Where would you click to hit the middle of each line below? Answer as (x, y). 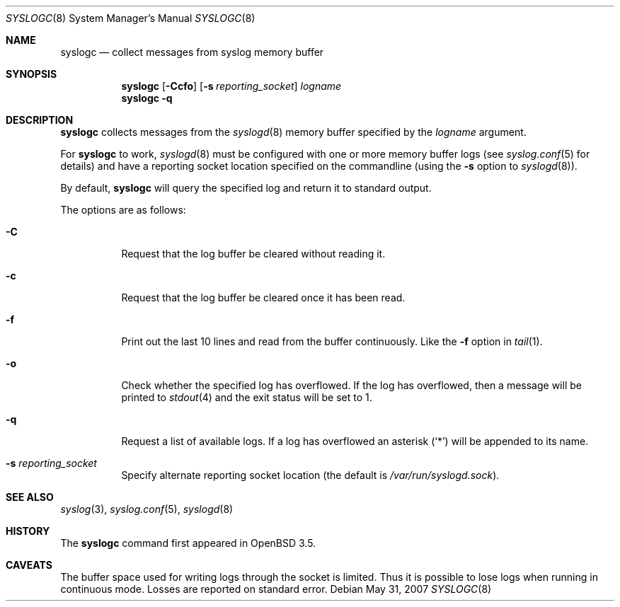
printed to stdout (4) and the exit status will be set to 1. (247, 397)
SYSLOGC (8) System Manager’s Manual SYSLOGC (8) (131, 18)
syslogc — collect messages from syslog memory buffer (192, 52)
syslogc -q (147, 98)
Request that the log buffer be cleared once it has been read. (263, 297)
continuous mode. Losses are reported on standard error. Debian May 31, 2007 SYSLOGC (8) (276, 589)
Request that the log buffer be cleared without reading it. (253, 254)
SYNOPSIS (31, 74)
